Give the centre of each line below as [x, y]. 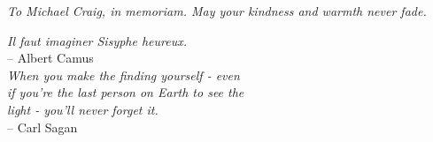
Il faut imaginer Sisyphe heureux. [97, 40]
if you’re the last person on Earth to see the [126, 92]
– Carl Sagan [43, 127]
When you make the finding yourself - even [124, 75]
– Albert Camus [50, 58]
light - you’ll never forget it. [83, 109]
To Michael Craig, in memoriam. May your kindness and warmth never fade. [217, 11]
